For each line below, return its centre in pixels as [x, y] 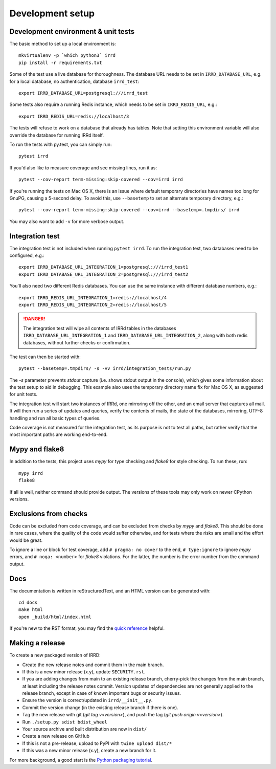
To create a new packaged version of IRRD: [55, 655]
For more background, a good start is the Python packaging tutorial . [81, 760]
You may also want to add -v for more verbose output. [67, 221]
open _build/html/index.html [55, 617]
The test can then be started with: [45, 357]
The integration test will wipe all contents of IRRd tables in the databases [100, 328]
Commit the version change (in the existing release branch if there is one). [100, 707]
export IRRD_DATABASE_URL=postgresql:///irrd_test [83, 93]
